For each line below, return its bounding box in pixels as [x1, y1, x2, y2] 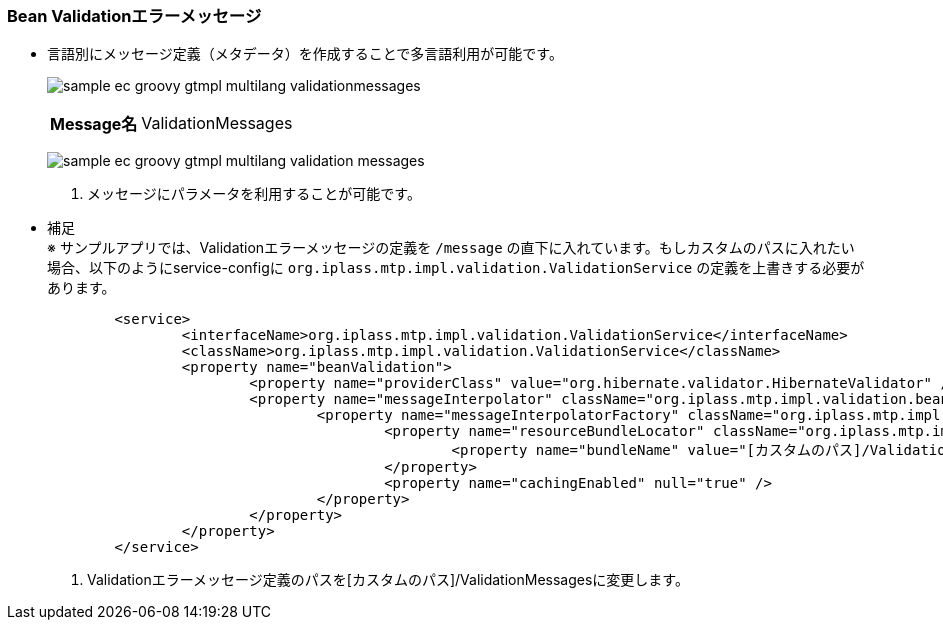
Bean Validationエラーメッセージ [7, 6, 262, 26]
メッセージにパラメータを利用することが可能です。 [87, 185, 421, 203]
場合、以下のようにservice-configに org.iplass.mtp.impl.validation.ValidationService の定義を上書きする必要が [47, 259, 865, 277]
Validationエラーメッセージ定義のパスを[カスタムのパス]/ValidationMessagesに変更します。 [87, 571, 689, 589]
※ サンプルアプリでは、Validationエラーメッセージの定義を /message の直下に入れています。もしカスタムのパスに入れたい [47, 239, 855, 257]
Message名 [50, 114, 138, 135]
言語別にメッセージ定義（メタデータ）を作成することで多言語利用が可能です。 [47, 45, 563, 63]
